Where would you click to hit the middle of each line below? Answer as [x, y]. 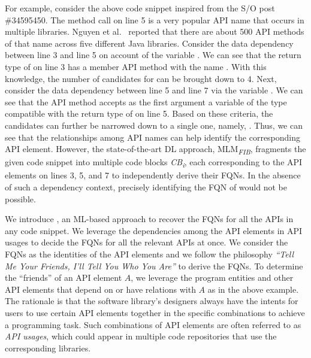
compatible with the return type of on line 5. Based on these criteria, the [139, 113]
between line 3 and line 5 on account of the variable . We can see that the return [153, 55]
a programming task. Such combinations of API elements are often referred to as [153, 324]
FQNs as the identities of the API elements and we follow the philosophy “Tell [149, 254]
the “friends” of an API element [64, 277]
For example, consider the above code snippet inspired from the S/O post [140, 8]
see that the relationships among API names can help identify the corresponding [153, 137]
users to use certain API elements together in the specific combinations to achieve [155, 312]
